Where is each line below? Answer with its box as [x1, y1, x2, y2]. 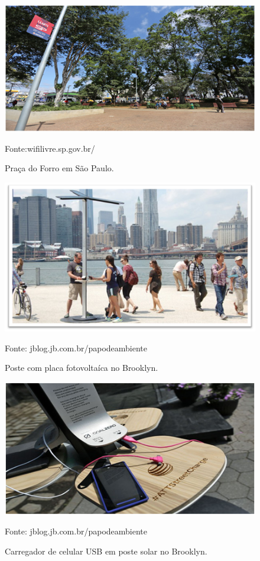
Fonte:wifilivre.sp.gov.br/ [5, 142, 95, 154]
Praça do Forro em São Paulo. [5, 162, 114, 174]
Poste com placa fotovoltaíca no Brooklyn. [5, 361, 158, 374]
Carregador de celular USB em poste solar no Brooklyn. [5, 545, 207, 557]
